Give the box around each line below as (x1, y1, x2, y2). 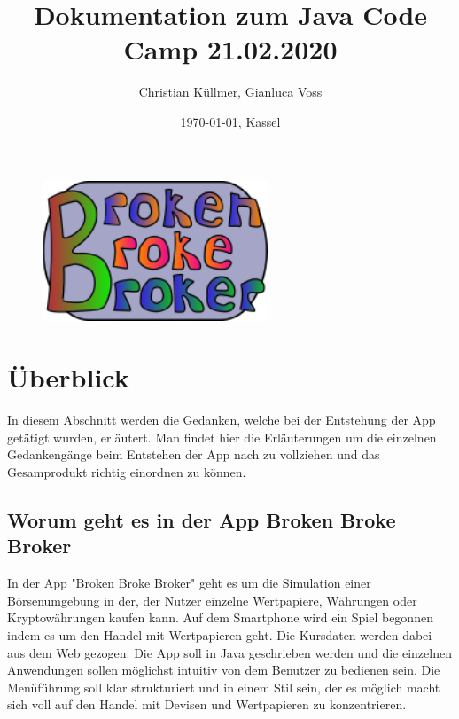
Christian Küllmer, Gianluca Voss (138, 82, 323, 101)
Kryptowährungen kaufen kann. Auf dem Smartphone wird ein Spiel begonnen (7, 608, 433, 627)
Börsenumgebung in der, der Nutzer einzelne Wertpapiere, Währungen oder (7, 590, 417, 609)
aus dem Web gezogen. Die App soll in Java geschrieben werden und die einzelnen (7, 643, 452, 661)
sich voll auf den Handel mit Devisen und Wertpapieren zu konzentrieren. (7, 695, 407, 714)
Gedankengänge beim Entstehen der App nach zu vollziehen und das (7, 445, 380, 464)
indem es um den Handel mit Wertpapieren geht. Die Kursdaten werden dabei (7, 625, 432, 644)
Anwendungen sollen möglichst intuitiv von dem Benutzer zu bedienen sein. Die (7, 660, 440, 679)
